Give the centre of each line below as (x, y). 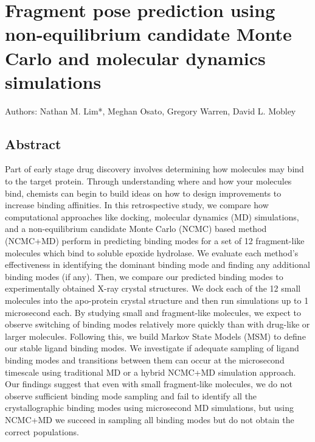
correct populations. (42, 431)
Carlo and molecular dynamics (135, 58)
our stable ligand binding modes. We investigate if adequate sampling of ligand (152, 348)
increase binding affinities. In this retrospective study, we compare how (137, 205)
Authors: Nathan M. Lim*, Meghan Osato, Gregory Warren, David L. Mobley (151, 111)
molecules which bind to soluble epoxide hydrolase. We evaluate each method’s (152, 252)
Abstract (33, 143)
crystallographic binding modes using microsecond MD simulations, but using (149, 408)
